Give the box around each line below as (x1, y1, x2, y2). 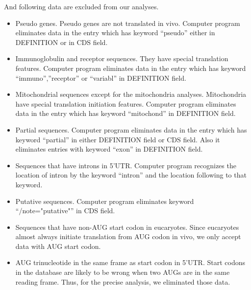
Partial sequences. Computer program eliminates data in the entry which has (15, 124, 247, 134)
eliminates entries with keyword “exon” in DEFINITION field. (15, 144, 203, 154)
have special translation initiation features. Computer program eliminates (15, 98, 236, 109)
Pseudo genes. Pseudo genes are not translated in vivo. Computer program (15, 18, 240, 28)
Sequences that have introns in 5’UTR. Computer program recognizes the (15, 160, 236, 170)
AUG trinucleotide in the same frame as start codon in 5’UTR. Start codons (15, 257, 245, 268)
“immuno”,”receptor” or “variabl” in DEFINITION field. (15, 72, 186, 83)
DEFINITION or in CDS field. (15, 37, 108, 47)
